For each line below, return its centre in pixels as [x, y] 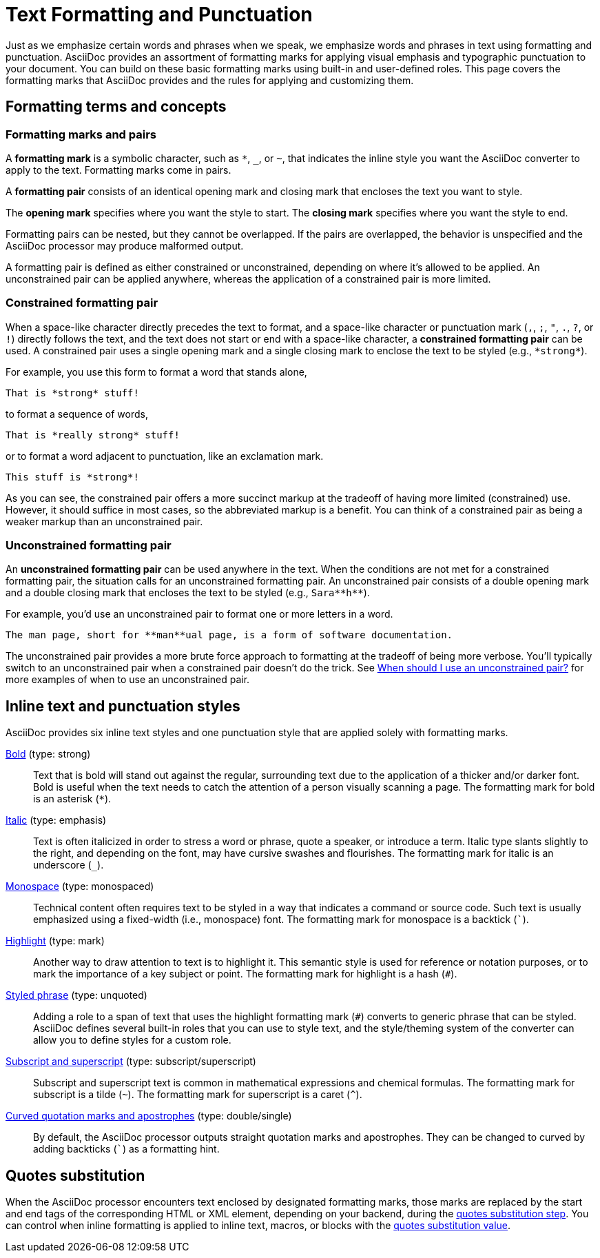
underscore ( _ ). [69, 865]
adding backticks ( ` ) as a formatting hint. [126, 1149]
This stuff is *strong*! [72, 477]
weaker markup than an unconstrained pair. [104, 521]
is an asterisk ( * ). [72, 799]
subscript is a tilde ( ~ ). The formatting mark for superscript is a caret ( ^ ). [198, 1095]
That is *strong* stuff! [72, 393]
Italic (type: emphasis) [56, 820]
